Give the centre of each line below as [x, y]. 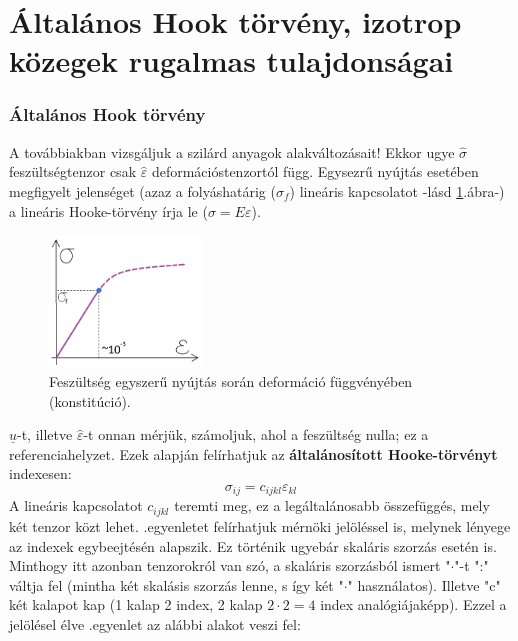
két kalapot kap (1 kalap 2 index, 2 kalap [136, 604]
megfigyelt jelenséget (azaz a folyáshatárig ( [142, 190]
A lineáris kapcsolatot [76, 505]
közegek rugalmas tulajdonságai [231, 60]
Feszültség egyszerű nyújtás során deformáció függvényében [231, 381]
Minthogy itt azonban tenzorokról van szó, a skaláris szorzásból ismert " [230, 565]
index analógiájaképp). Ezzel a [413, 604]
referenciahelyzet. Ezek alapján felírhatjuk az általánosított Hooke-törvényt [253, 453]
